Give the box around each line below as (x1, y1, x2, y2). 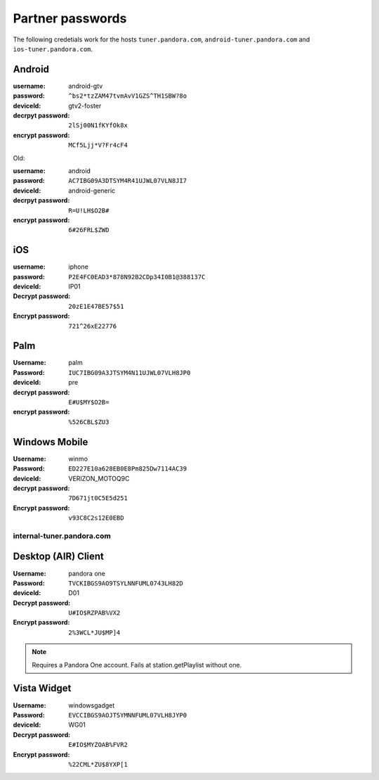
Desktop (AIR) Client (13, 551, 105, 563)
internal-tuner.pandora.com (13, 531, 112, 541)
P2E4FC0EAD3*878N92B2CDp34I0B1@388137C (68, 273, 206, 281)
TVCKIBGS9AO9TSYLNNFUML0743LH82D (68, 579, 184, 587)
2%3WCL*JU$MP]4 (68, 628, 121, 637)
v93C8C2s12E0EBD (68, 514, 124, 522)
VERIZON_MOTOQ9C (68, 474, 130, 482)
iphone (68, 262, 89, 271)
